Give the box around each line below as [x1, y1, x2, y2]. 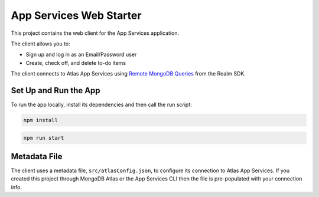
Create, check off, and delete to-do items [25, 59, 126, 66]
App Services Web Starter [11, 9, 142, 22]
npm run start [23, 134, 64, 141]
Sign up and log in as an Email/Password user [25, 51, 137, 58]
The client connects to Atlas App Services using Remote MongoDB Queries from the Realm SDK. [11, 70, 246, 77]
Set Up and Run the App [11, 86, 100, 96]
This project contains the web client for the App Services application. [11, 29, 180, 37]
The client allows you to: [11, 40, 70, 47]
